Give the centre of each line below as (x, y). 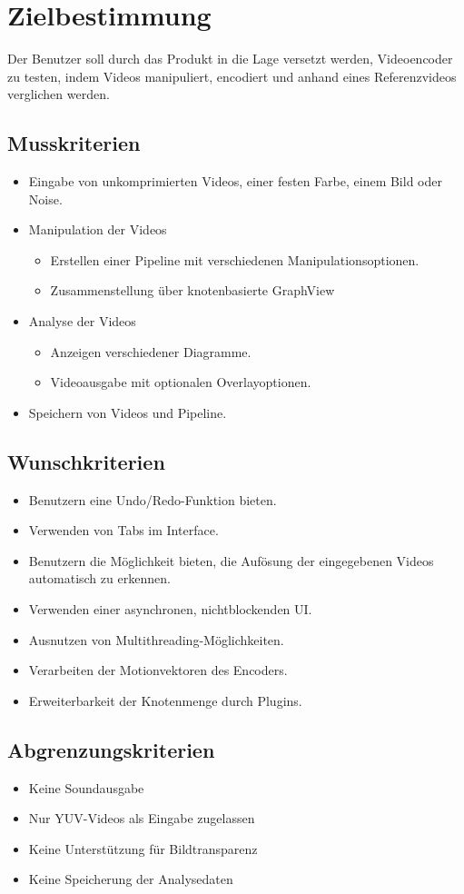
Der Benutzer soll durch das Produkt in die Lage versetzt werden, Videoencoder (230, 59)
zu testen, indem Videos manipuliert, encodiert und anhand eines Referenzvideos (232, 76)
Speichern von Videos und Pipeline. (128, 412)
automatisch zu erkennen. (99, 578)
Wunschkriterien (86, 461)
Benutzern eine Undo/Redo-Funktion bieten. (153, 499)
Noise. (45, 199)
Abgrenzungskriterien (111, 749)
